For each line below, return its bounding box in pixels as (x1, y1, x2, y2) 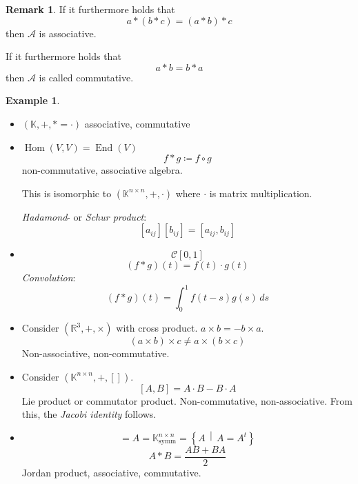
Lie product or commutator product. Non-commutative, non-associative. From (21, 393, 352, 407)
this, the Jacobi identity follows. (21, 407, 157, 421)
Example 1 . (6, 93, 60, 108)
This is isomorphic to (21, 185, 112, 200)
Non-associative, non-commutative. (21, 346, 170, 361)
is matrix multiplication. (209, 185, 312, 200)
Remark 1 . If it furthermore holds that (6, 2, 175, 16)
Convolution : (21, 270, 76, 285)
